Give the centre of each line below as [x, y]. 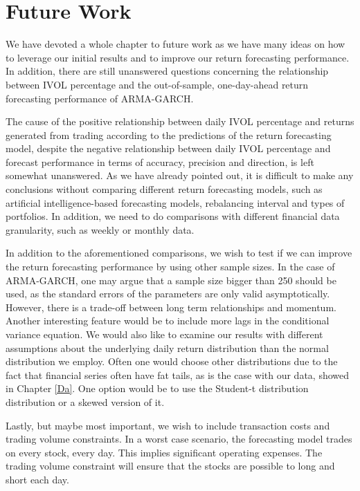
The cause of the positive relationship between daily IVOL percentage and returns [180, 121]
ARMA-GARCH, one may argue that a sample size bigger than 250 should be [171, 280]
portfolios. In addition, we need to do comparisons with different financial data [173, 216]
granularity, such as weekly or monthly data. [100, 229]
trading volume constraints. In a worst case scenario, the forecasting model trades [179, 439]
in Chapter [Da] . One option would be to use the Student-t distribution [157, 388]
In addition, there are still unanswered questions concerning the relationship [167, 71]
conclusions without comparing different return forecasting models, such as [164, 189]
